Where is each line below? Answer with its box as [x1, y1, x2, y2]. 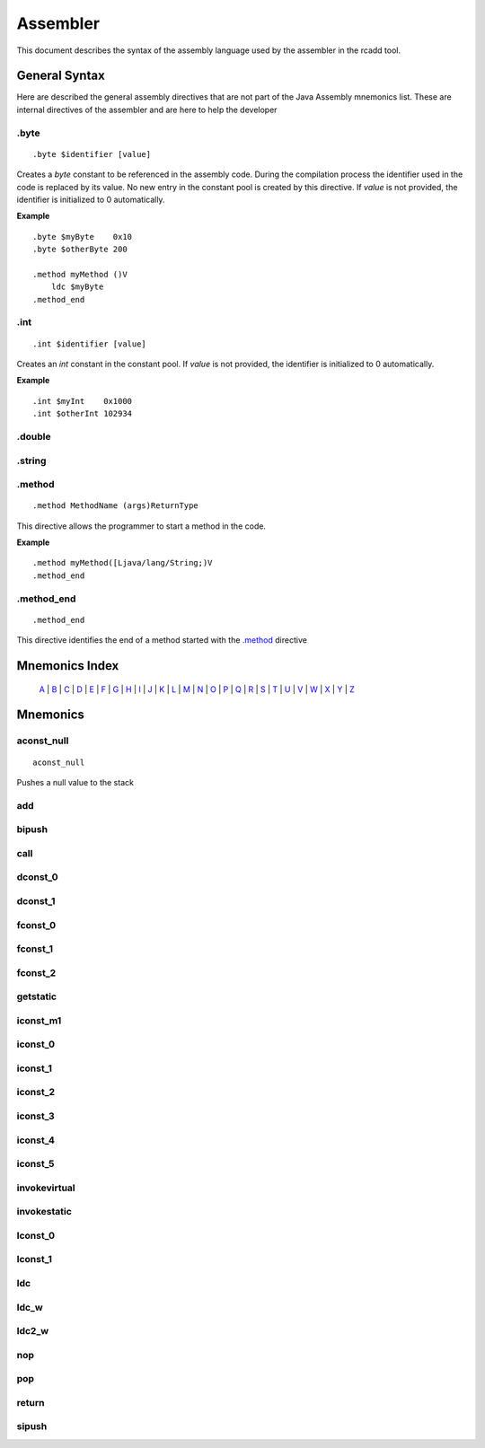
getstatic [16, 990, 57, 1003]
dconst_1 [16, 894, 56, 907]
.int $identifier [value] [32, 338, 147, 349]
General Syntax [16, 68, 105, 83]
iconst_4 [16, 1134, 56, 1146]
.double [16, 430, 51, 443]
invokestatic [16, 1206, 72, 1218]
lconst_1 [16, 1253, 53, 1266]
